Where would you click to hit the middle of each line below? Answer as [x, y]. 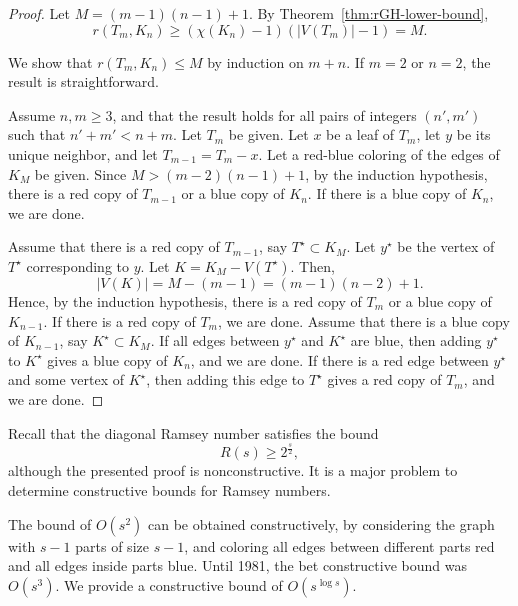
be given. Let [268, 134]
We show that [50, 61]
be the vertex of [446, 246]
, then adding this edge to [225, 379]
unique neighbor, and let [83, 153]
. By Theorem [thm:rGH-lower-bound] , [368, 13]
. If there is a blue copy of [387, 193]
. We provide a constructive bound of [169, 584]
